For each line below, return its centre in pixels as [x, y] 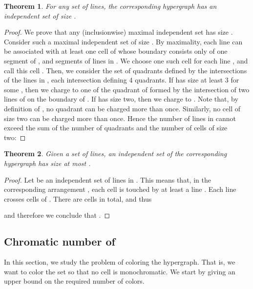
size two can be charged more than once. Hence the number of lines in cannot [120, 118]
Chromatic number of [60, 241]
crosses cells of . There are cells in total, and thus [78, 198]
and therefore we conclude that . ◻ [57, 215]
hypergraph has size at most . [47, 163]
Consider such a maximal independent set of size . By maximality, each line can [123, 41]
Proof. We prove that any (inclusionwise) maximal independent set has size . [118, 32]
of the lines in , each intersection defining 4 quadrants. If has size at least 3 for [122, 80]
